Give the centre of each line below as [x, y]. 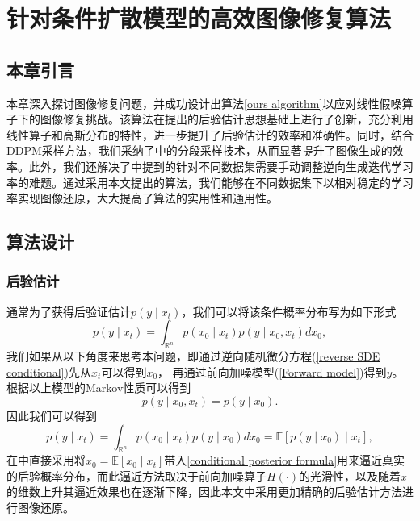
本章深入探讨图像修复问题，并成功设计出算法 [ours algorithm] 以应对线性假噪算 [210, 103]
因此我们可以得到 [52, 415]
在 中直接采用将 [46, 460]
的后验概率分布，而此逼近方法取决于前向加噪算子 [136, 475]
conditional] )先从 [49, 371]
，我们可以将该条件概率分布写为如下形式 [289, 311]
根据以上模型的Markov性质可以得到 [99, 388]
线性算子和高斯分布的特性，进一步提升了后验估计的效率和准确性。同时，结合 [210, 134]
